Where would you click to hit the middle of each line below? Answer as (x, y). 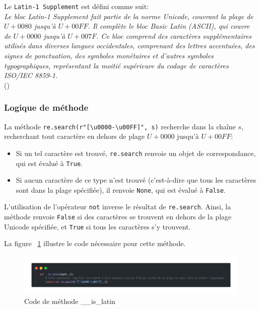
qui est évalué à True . (49, 163)
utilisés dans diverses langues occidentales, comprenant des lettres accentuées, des (129, 46)
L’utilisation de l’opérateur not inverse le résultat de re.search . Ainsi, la (118, 207)
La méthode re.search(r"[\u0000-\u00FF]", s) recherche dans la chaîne (120, 126)
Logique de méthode (46, 107)
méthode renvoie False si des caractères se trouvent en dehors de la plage (118, 217)
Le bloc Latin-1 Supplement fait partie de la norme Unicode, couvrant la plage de (129, 16)
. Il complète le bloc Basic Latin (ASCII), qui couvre (169, 26)
